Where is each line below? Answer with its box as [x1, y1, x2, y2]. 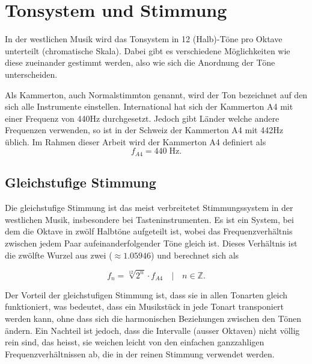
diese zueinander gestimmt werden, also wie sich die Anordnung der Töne [5, 56, 275, 69]
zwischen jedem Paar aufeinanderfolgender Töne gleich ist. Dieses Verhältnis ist [5, 236, 298, 249]
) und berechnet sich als [151, 248, 239, 261]
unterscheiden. [5, 67, 58, 80]
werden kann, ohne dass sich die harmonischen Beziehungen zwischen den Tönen [5, 312, 302, 324]
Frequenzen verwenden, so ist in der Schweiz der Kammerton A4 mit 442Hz [5, 124, 283, 136]
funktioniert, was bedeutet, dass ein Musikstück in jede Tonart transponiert [5, 300, 284, 313]
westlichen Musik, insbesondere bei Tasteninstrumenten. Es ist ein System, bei [5, 213, 294, 225]
